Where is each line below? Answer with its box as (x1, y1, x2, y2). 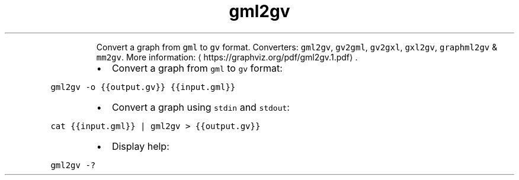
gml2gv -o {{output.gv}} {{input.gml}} (50, 82, 236, 92)
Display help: (111, 140, 169, 152)
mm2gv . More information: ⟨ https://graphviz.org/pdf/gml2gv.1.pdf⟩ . (96, 52, 358, 62)
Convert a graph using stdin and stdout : (111, 101, 290, 113)
